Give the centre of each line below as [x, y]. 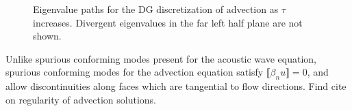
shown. [47, 36]
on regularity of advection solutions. [81, 99]
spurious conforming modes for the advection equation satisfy [135, 72]
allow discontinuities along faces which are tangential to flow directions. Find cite [176, 86]
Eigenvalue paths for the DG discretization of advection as [156, 9]
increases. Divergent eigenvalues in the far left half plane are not [168, 22]
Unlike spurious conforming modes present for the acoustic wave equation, [161, 58]
